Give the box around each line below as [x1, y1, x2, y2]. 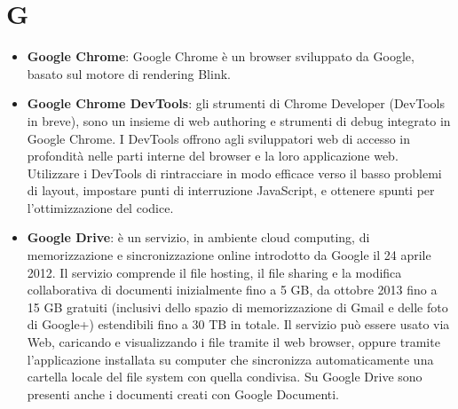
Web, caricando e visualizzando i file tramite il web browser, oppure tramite [27, 333, 440, 351]
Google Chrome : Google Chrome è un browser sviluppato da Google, [27, 47, 415, 66]
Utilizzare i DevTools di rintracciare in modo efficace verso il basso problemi [27, 163, 442, 182]
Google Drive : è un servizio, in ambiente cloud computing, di [27, 228, 370, 247]
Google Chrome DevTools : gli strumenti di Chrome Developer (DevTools [27, 94, 445, 113]
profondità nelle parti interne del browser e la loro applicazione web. [27, 146, 399, 165]
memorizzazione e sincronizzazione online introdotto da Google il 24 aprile [27, 246, 431, 264]
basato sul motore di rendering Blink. [27, 64, 231, 83]
